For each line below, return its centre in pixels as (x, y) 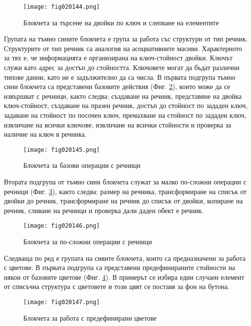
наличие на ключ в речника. (45, 134)
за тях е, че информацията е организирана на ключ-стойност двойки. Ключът (118, 58)
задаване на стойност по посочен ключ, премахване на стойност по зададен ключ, (125, 115)
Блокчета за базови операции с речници (82, 165)
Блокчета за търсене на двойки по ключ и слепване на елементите (121, 22)
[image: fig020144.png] (62, 7)
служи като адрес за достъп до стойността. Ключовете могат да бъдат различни (122, 67)
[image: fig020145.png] (62, 150)
